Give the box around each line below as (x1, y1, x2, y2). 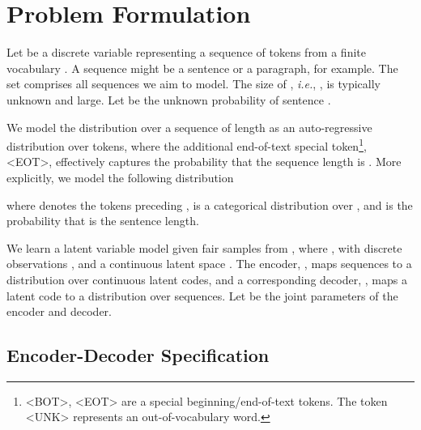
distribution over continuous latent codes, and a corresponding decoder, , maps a (6, 270, 407, 287)
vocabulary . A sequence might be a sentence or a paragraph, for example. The (6, 59, 398, 76)
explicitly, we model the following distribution (6, 168, 234, 185)
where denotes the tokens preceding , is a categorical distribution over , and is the (6, 196, 413, 213)
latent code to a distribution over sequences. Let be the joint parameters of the (6, 287, 398, 304)
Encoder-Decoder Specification (6, 343, 270, 368)
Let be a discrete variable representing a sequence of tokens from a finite (6, 44, 366, 61)
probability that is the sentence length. (6, 212, 199, 229)
